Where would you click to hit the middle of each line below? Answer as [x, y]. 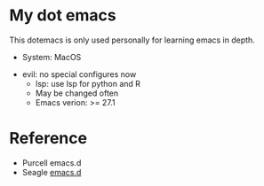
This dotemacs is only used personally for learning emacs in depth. [132, 40]
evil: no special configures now [79, 74]
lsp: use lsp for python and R [88, 83]
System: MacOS [52, 57]
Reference [48, 139]
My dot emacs [63, 15]
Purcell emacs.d [52, 163]
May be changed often [77, 93]
